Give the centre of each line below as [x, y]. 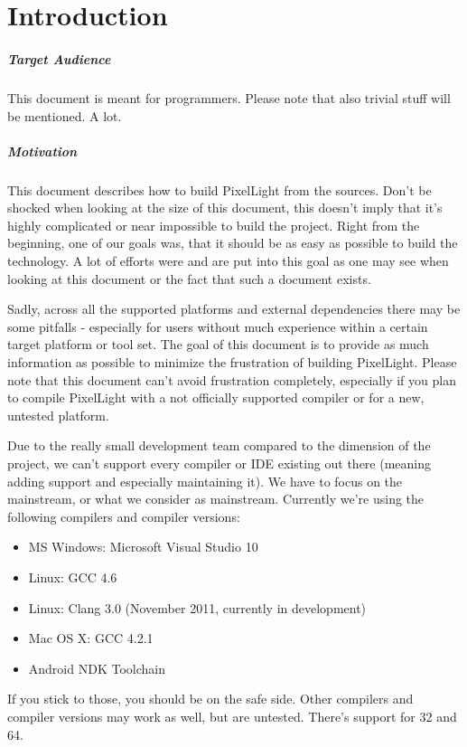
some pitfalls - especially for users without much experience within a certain [218, 326]
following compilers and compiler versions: [124, 516]
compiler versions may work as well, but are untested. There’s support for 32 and [232, 716]
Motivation [42, 151]
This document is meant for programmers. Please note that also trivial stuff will [229, 97]
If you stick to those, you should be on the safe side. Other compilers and [210, 699]
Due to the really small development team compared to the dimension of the [219, 445]
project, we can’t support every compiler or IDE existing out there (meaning [219, 463]
